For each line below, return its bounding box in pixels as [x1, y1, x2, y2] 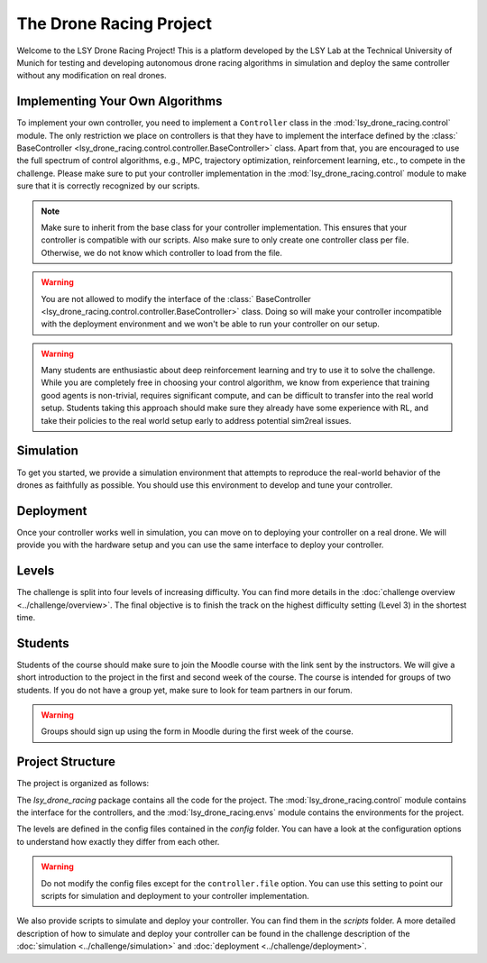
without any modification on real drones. [16, 70, 167, 81]
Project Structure [16, 754, 116, 770]
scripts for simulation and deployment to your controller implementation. [41, 891, 310, 902]
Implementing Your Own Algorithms [16, 94, 223, 109]
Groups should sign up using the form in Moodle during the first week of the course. [41, 726, 354, 737]
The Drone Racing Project [16, 14, 212, 33]
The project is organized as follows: [16, 778, 150, 789]
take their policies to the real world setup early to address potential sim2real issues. [41, 415, 352, 426]
